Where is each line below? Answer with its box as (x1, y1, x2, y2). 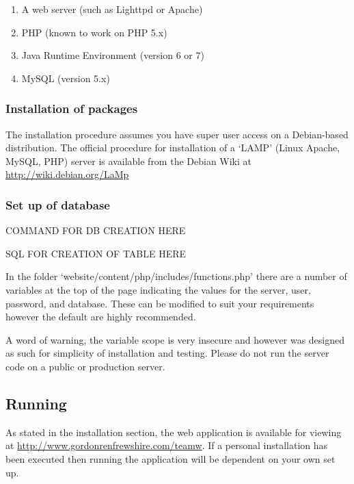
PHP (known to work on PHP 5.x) (21, 25, 167, 39)
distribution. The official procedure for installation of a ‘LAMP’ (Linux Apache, (5, 140, 340, 155)
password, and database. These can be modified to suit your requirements (5, 296, 314, 310)
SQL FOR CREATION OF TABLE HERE (5, 246, 187, 260)
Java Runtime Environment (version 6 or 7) (21, 48, 204, 62)
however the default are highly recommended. (5, 309, 196, 324)
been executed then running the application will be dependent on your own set (5, 451, 336, 466)
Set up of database (5, 196, 110, 213)
